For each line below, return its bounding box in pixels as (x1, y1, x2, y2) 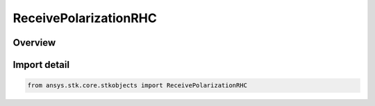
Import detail (12, 59, 69, 71)
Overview (12, 37, 56, 48)
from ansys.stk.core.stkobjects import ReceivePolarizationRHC (27, 82, 248, 89)
